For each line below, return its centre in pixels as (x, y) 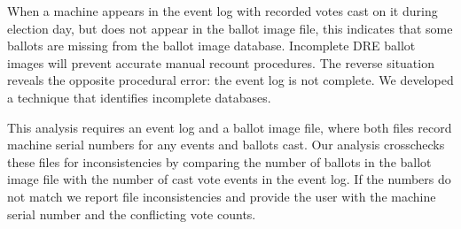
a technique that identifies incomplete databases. (139, 97)
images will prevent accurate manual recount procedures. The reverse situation (221, 62)
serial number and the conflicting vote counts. (132, 214)
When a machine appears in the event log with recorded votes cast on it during (223, 11)
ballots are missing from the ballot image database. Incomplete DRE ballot (211, 46)
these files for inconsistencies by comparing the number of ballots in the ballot (219, 161)
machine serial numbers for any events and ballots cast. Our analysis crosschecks (226, 145)
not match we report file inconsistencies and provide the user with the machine (222, 196)
